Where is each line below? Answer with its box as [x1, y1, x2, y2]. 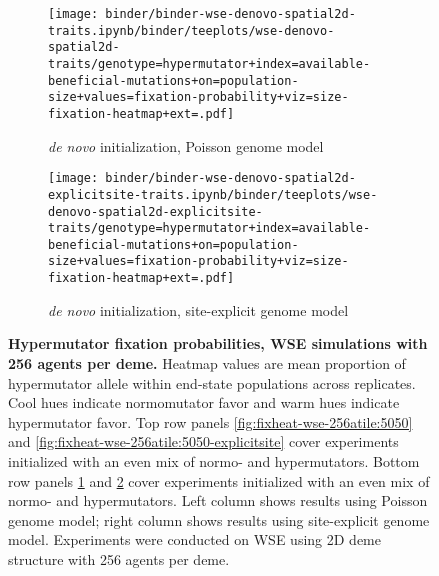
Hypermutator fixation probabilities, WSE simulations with [8, 333, 428, 354]
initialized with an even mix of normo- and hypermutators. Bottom [8, 450, 420, 471]
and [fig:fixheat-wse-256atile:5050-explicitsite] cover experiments [8, 431, 399, 452]
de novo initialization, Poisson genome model [48, 135, 324, 156]
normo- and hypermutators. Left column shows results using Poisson [8, 490, 428, 511]
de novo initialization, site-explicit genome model [48, 299, 349, 320]
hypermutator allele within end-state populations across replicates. [8, 372, 416, 393]
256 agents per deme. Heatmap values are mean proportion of [8, 352, 406, 373]
